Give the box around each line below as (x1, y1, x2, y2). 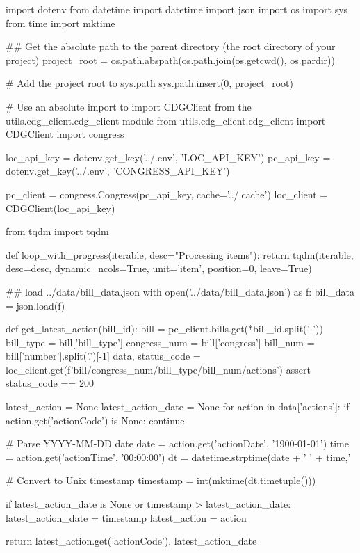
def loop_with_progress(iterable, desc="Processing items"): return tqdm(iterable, (6, 247, 354, 262)
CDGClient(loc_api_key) (6, 200, 115, 215)
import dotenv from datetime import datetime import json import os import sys (6, 2, 348, 16)
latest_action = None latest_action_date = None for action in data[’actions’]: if (6, 399, 350, 414)
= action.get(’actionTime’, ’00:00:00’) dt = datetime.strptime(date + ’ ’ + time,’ (6, 449, 351, 464)
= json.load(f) (6, 298, 65, 312)
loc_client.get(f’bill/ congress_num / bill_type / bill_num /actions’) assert (6, 362, 311, 376)
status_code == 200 (6, 376, 94, 390)
